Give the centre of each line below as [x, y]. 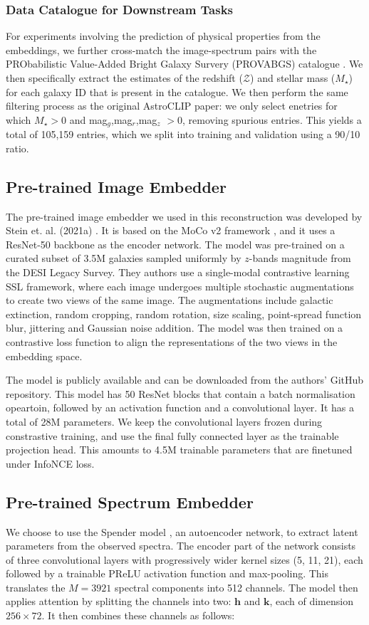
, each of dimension [311, 601]
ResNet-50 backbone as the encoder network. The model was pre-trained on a [175, 244]
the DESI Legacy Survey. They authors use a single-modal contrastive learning [178, 272]
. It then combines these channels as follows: [138, 615]
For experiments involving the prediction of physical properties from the [163, 36]
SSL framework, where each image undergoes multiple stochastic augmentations [180, 286]
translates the [36, 587]
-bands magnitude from [300, 258]
